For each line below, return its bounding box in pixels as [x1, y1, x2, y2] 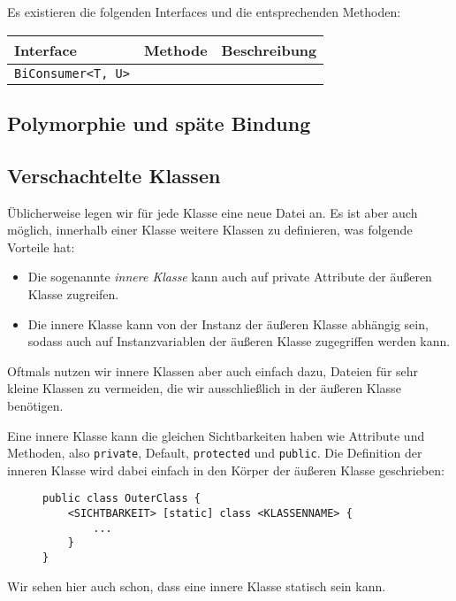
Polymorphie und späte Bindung [7, 109, 311, 136]
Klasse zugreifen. [27, 284, 119, 303]
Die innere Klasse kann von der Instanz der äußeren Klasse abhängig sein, [27, 314, 429, 333]
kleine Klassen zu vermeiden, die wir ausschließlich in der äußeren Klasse [7, 379, 401, 397]
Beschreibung [221, 39, 317, 60]
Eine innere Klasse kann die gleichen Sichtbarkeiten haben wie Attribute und [7, 426, 425, 444]
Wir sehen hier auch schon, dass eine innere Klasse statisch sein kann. [7, 576, 386, 595]
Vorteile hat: [7, 237, 75, 256]
